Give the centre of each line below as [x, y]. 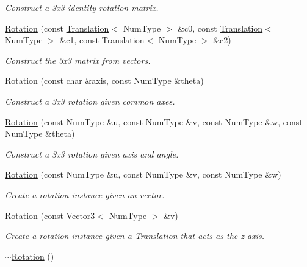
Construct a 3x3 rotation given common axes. [90, 101]
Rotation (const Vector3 [50, 215]
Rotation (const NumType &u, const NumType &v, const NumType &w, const [154, 121]
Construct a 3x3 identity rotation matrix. [82, 7]
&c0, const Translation [220, 28]
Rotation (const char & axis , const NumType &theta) [104, 81]
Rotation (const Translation [57, 28]
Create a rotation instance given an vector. [85, 194]
